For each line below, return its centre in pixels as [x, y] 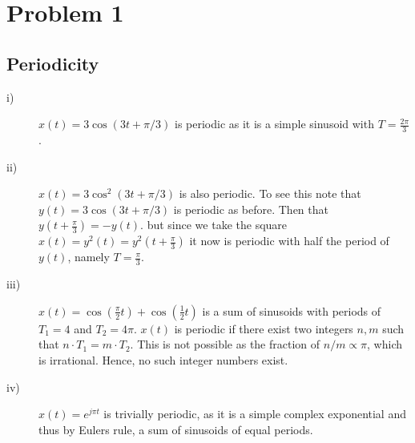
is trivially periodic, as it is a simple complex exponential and [255, 414]
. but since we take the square [214, 225]
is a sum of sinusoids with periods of [292, 310]
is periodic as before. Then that [251, 209]
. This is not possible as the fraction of [225, 344]
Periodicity [53, 63]
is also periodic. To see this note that [270, 193]
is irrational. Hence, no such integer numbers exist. [163, 359]
